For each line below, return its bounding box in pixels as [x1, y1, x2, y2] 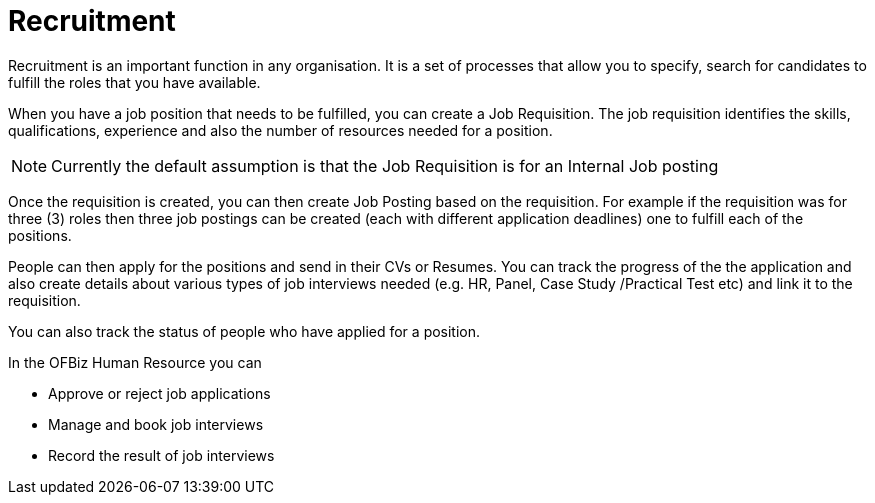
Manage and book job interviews [48, 415, 264, 433]
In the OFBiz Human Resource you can [8, 353, 262, 371]
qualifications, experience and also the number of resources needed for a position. [8, 121, 553, 139]
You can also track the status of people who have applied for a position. [8, 322, 481, 340]
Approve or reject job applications [48, 384, 271, 402]
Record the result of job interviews [48, 446, 275, 464]
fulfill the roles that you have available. [8, 73, 261, 91]
